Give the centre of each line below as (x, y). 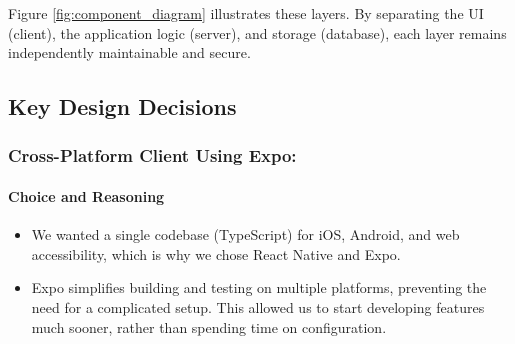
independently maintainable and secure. (129, 52)
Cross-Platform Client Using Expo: (152, 155)
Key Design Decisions (122, 106)
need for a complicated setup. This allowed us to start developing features (258, 306)
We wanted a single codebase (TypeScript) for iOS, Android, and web (245, 234)
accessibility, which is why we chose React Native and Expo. (216, 253)
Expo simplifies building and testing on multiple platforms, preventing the (259, 287)
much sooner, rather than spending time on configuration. (209, 326)
